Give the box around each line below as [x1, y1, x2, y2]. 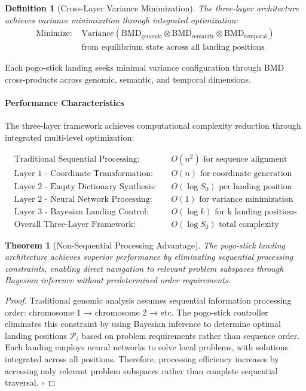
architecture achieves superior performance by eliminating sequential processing [5, 250, 293, 263]
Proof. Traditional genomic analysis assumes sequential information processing [5, 293, 292, 306]
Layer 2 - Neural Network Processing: [14, 195, 152, 204]
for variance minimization [199, 195, 293, 204]
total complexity [219, 220, 279, 229]
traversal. [5, 376, 39, 389]
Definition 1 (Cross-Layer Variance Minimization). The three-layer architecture [5, 2, 299, 14]
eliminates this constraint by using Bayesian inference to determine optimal [5, 317, 281, 330]
